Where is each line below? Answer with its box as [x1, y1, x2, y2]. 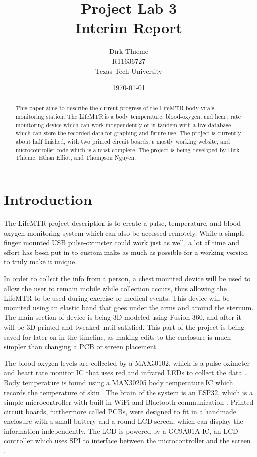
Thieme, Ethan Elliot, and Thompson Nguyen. [15, 153, 136, 162]
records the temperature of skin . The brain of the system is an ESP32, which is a [4, 387, 253, 397]
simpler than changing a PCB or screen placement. [4, 341, 158, 352]
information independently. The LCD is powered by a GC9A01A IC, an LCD [4, 425, 238, 436]
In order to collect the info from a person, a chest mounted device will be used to [4, 273, 251, 283]
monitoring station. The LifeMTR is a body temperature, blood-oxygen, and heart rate [15, 112, 241, 121]
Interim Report [75, 17, 182, 38]
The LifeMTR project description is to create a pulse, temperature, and [4, 218, 222, 228]
